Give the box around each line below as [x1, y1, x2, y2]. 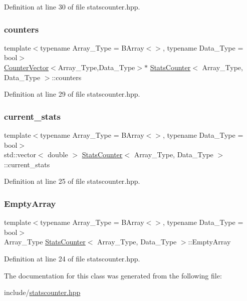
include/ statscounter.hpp [4, 287, 81, 297]
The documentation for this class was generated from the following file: [4, 270, 222, 280]
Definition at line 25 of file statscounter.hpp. [4, 176, 140, 186]
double [48, 149, 68, 160]
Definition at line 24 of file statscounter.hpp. [4, 253, 140, 263]
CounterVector [4, 62, 49, 72]
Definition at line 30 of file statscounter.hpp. [4, 2, 140, 12]
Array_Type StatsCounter [4, 236, 86, 247]
